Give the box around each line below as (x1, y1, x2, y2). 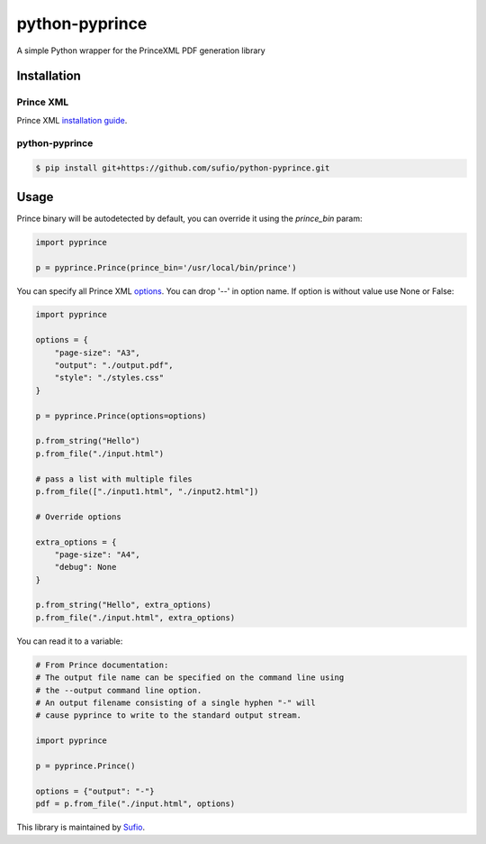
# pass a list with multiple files (35, 473, 193, 484)
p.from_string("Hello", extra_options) (35, 600, 211, 610)
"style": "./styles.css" (54, 372, 165, 383)
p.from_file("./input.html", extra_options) (35, 612, 236, 622)
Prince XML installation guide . (16, 115, 128, 125)
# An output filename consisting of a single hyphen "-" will (35, 698, 316, 708)
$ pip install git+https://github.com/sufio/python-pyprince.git (35, 163, 330, 173)
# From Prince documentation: (35, 659, 169, 670)
